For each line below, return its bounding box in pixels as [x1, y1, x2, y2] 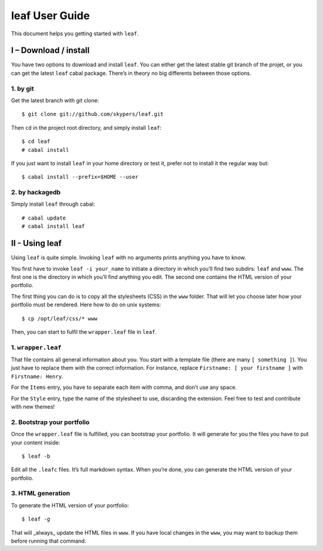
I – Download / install [11, 45, 90, 56]
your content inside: [11, 439, 60, 446]
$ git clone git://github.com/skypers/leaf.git [22, 111, 164, 118]
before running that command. [11, 537, 87, 544]
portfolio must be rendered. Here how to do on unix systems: [11, 301, 161, 308]
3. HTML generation [11, 489, 71, 498]
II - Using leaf [11, 238, 62, 248]
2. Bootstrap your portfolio [11, 418, 90, 426]
